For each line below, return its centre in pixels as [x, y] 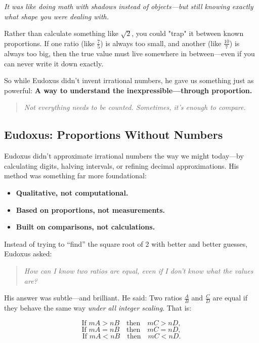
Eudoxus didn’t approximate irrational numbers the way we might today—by [124, 156]
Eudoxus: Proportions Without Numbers [114, 135]
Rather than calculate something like [61, 33]
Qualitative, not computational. [72, 193]
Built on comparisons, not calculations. [85, 227]
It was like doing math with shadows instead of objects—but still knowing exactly [129, 6]
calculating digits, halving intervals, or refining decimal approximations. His [122, 165]
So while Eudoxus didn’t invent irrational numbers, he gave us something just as [129, 80]
